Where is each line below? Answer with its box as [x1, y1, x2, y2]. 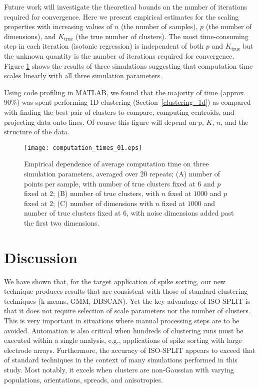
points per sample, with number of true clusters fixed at [24, 178, 195, 188]
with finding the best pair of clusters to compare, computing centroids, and [4, 106, 234, 117]
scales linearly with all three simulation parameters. [4, 70, 162, 81]
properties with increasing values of [4, 21, 112, 32]
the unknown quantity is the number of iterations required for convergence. [4, 50, 234, 61]
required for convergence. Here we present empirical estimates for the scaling [4, 11, 239, 22]
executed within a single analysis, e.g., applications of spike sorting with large [4, 335, 242, 345]
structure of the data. [4, 126, 70, 137]
